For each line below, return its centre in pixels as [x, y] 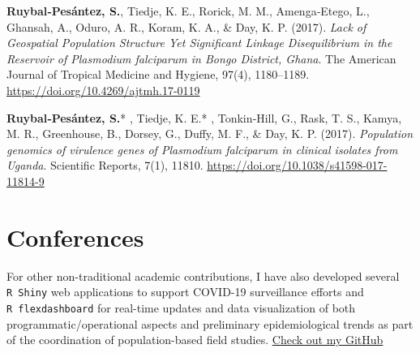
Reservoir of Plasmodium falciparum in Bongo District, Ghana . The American [201, 58]
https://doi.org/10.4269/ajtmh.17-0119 [103, 90]
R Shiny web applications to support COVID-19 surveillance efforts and [185, 292]
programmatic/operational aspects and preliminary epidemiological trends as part [210, 323]
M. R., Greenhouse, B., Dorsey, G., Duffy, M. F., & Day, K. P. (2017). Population [210, 133]
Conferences [75, 237]
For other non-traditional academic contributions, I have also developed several [203, 276]
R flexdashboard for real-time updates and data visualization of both [181, 307]
